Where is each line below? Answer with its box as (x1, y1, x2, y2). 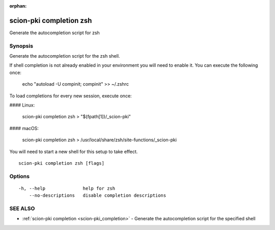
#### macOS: (9, 125, 39, 131)
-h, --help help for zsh (18, 185, 116, 191)
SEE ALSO (9, 205, 35, 212)
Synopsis (9, 42, 33, 49)
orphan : (9, 3, 27, 9)
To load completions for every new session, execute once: (9, 92, 132, 99)
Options (9, 172, 30, 180)
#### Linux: (9, 102, 35, 108)
